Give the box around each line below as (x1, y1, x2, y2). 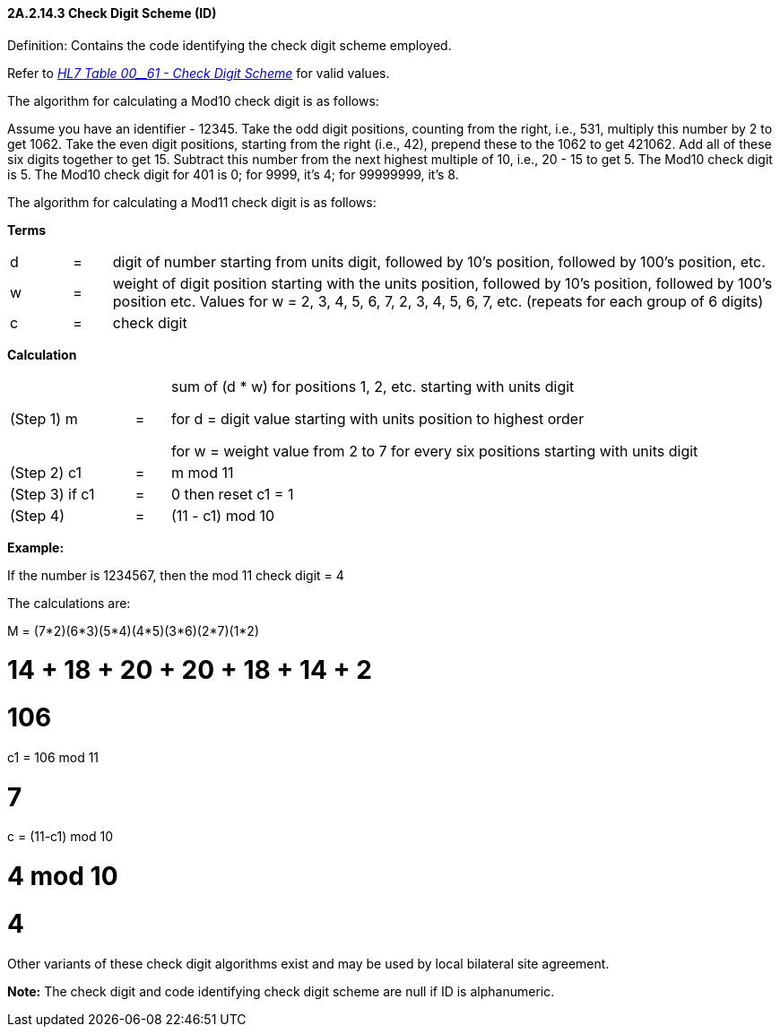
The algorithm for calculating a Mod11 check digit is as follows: (7, 194, 377, 210)
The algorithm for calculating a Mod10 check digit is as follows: (7, 92, 379, 109)
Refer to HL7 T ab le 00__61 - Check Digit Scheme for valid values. (7, 65, 390, 81)
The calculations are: (7, 595, 131, 611)
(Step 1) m (10, 409, 78, 428)
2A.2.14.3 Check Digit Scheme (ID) (7, 5, 217, 21)
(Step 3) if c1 (10, 484, 95, 503)
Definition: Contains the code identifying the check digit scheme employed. (7, 37, 452, 53)
